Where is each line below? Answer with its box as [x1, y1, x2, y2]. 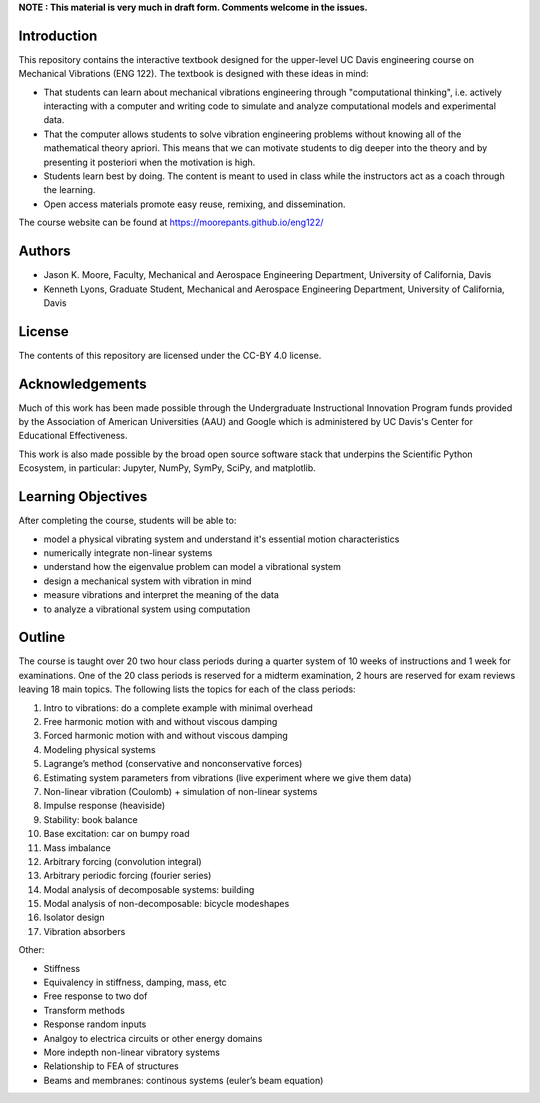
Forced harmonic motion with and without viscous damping [43, 730, 289, 742]
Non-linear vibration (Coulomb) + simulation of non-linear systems [43, 785, 318, 797]
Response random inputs [43, 1018, 147, 1030]
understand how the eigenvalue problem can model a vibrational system [43, 561, 342, 573]
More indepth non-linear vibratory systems [43, 1046, 220, 1058]
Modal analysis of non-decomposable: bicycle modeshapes [43, 898, 290, 910]
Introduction [18, 27, 98, 44]
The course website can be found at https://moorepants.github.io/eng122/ [18, 216, 324, 229]
